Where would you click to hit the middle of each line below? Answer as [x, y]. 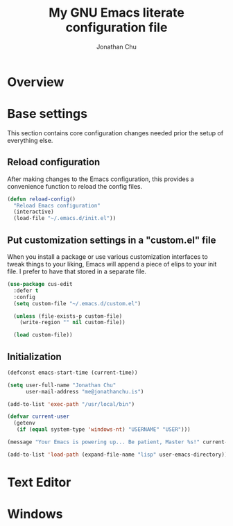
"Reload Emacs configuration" [57, 205]
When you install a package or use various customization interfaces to [107, 257]
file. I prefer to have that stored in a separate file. [77, 271]
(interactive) [34, 212]
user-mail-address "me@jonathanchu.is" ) [85, 391]
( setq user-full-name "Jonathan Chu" [62, 385]
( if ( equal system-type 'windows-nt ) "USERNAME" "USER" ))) [103, 430]
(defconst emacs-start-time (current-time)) [72, 373]
